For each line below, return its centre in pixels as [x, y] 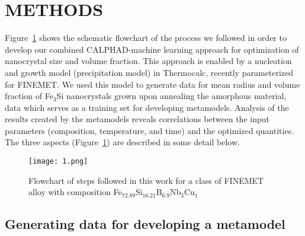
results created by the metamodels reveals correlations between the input [137, 119]
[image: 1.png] [58, 162]
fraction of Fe [29, 96]
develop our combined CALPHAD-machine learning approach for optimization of [152, 49]
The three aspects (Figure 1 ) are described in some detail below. [122, 142]
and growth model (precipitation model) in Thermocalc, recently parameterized [149, 72]
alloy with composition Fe [75, 192]
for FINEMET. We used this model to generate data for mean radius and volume [152, 84]
